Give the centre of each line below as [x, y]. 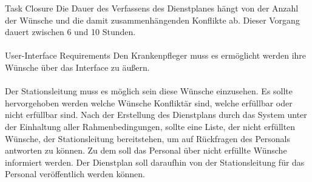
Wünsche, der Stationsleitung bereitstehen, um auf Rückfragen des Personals [148, 138]
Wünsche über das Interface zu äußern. [77, 67]
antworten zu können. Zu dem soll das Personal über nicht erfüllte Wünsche [146, 150]
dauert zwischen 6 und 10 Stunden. [70, 32]
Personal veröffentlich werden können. [75, 174]
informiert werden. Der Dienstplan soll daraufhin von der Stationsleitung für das [155, 162]
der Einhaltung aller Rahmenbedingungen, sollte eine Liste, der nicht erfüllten [150, 126]
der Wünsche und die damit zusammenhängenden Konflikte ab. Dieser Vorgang [152, 20]
